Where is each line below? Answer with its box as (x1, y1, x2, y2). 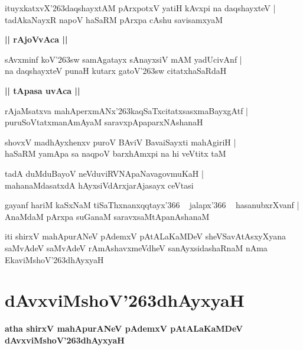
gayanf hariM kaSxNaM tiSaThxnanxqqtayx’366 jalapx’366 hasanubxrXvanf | (5, 199, 299, 211)
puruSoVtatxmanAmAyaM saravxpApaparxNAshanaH (5, 116, 203, 128)
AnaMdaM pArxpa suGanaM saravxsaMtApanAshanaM (5, 210, 210, 222)
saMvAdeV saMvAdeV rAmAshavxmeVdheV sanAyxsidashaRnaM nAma (5, 241, 268, 254)
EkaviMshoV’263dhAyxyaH (5, 253, 104, 265)
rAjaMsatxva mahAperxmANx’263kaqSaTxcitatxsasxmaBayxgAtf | (5, 104, 248, 116)
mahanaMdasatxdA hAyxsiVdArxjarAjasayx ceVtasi (5, 179, 194, 191)
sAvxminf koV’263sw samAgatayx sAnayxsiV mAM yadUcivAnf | (5, 53, 242, 65)
